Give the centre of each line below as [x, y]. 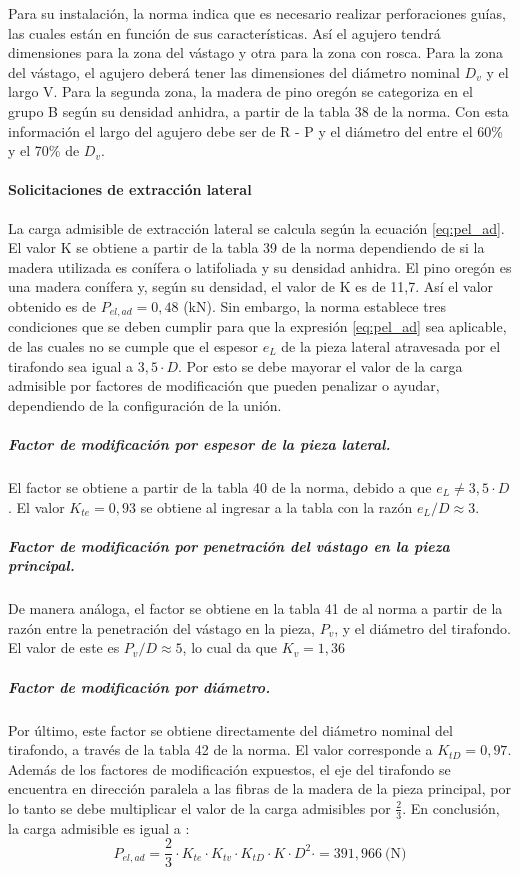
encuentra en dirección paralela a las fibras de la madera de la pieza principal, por [259, 788]
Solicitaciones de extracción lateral [130, 189]
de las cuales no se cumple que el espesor [133, 345]
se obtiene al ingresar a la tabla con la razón [276, 506]
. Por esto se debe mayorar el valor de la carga [320, 365]
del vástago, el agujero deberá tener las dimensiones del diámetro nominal [234, 71]
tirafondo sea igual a [70, 365]
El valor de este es [64, 647]
